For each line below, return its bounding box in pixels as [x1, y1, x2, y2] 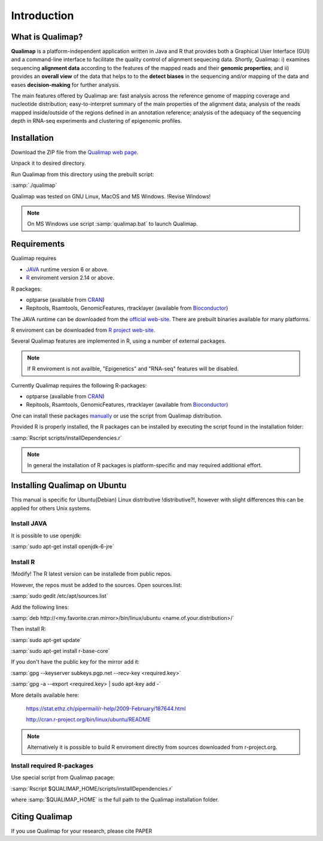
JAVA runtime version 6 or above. [26, 265, 109, 273]
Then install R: [11, 625, 47, 633]
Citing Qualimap [11, 812, 73, 822]
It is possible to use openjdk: [11, 532, 82, 539]
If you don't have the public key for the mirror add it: [11, 658, 140, 665]
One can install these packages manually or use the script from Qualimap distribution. [11, 412, 223, 419]
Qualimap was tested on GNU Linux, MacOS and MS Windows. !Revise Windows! [11, 192, 211, 200]
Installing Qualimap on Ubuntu [11, 480, 127, 491]
